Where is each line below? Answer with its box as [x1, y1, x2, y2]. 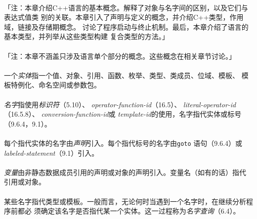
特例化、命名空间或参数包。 [10, 80, 101, 90]
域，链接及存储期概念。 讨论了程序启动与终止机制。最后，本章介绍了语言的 [4, 21, 249, 32]
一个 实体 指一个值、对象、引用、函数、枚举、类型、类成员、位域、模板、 [4, 70, 239, 80]
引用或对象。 [4, 176, 45, 187]
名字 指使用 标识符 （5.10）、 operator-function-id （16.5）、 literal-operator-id [4, 99, 236, 109]
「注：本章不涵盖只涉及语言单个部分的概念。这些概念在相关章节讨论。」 [4, 50, 236, 61]
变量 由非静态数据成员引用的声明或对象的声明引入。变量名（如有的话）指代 [4, 167, 246, 177]
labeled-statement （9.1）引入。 [4, 147, 99, 158]
